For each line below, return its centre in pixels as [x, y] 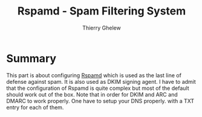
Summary [31, 58]
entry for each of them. [35, 107]
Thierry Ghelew [102, 28]
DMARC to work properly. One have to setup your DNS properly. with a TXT [100, 101]
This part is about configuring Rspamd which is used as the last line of [94, 75]
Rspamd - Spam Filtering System [102, 11]
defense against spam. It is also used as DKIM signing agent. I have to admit [101, 81]
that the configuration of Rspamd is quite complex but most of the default [98, 88]
